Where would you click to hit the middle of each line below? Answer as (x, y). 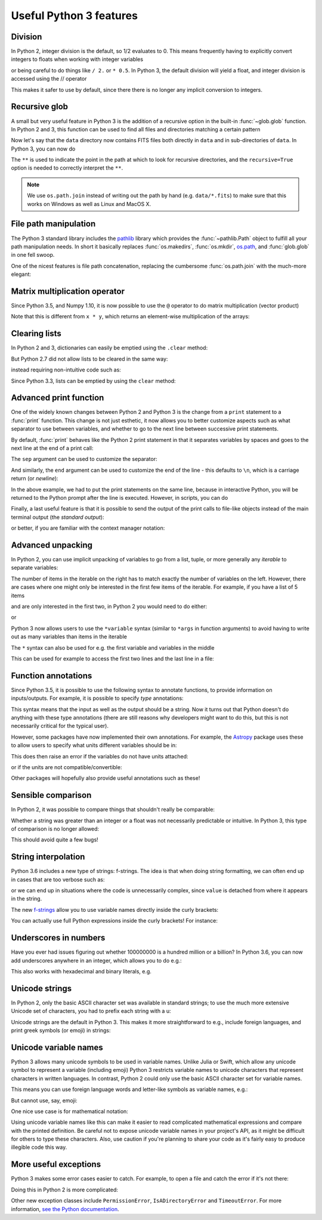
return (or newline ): (35, 478)
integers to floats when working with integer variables (77, 59)
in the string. (27, 899)
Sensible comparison (51, 795)
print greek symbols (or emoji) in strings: (61, 1031)
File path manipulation (53, 224)
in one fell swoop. (33, 255)
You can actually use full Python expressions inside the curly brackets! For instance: (114, 921)
